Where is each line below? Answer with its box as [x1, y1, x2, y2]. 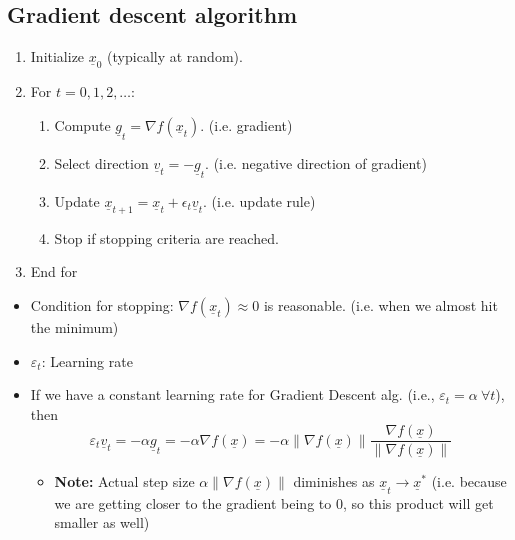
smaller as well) [54, 512, 150, 533]
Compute [54, 114, 111, 135]
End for [30, 261, 78, 282]
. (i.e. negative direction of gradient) [205, 152, 427, 173]
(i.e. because [431, 471, 507, 492]
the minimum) [30, 317, 119, 338]
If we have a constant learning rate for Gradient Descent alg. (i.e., [30, 384, 435, 405]
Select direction [54, 152, 149, 173]
